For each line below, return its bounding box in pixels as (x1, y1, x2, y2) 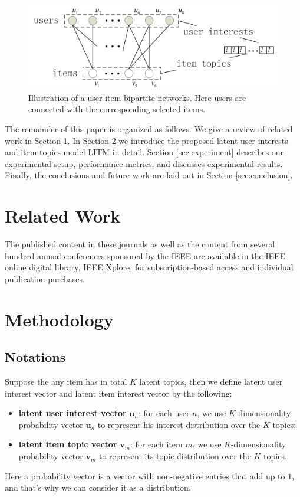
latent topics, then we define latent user (139, 375, 283, 388)
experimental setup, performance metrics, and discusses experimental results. (5, 157, 283, 169)
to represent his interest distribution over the (97, 418, 261, 430)
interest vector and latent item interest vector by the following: (5, 387, 232, 399)
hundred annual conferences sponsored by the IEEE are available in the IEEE (5, 249, 286, 261)
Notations (5, 348, 66, 366)
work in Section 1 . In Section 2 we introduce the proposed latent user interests (5, 134, 288, 146)
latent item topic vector (18, 438, 117, 450)
